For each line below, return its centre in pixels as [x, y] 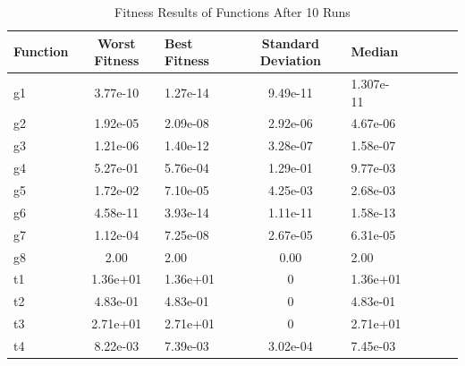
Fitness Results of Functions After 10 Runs [232, 12]
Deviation [290, 60]
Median [375, 51]
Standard [291, 43]
